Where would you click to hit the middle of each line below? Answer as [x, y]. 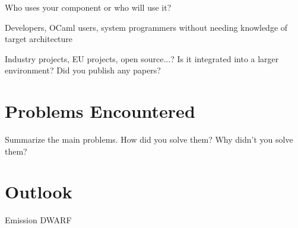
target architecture [39, 39]
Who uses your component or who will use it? [88, 7]
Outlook [39, 192]
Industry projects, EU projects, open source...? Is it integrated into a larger [142, 58]
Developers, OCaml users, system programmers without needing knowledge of [146, 27]
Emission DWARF [38, 220]
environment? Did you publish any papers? [83, 70]
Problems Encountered [100, 111]
